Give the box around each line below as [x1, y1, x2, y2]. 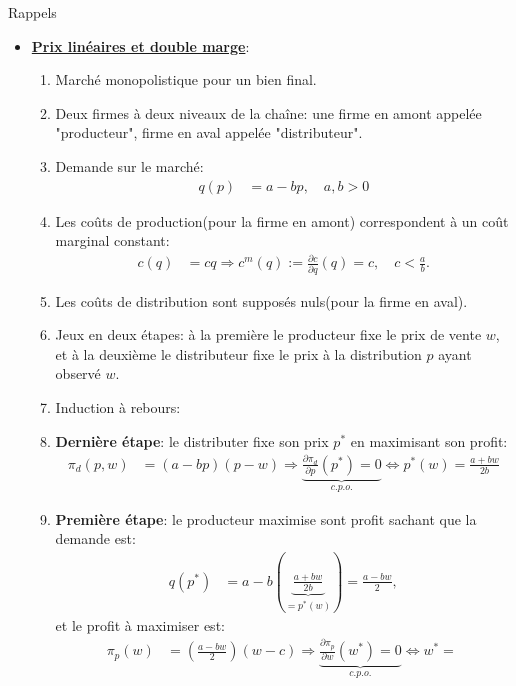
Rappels [8, 2, 57, 22]
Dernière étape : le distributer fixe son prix [55, 430, 329, 451]
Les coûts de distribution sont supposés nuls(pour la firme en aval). [55, 290, 468, 311]
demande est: [55, 528, 136, 549]
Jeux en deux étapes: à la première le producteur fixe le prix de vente [55, 324, 482, 345]
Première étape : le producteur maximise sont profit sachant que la [55, 508, 477, 529]
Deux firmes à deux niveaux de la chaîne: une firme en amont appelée [55, 102, 482, 123]
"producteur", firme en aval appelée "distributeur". [55, 122, 363, 143]
